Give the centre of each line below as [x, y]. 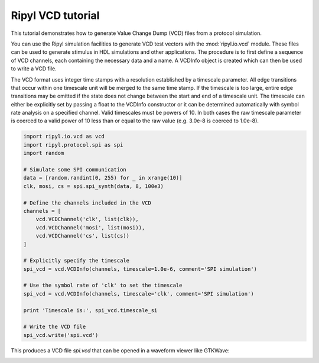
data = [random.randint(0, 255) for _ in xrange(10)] [103, 178]
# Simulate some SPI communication [75, 169]
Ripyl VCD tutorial [55, 15]
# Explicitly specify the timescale [77, 261]
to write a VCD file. [34, 69]
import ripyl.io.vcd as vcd [64, 137]
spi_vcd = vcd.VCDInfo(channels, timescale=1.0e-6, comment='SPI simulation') [140, 269]
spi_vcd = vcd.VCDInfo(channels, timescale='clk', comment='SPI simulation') [139, 294]
